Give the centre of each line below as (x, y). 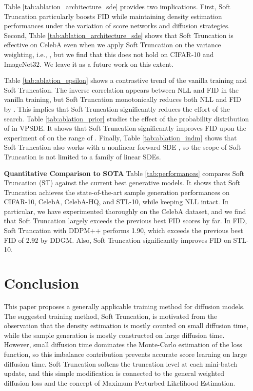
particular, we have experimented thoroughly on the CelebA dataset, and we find (125, 211)
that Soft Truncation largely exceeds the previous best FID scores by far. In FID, (126, 221)
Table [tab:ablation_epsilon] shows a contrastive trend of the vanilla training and (126, 80)
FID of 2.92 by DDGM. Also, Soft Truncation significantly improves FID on (117, 240)
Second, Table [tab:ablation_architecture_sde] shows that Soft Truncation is (119, 35)
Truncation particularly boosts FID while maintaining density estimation (113, 16)
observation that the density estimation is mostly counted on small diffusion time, (126, 325)
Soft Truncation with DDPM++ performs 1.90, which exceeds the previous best (124, 230)
